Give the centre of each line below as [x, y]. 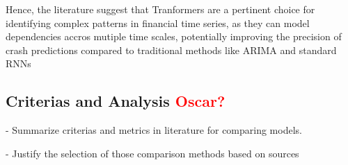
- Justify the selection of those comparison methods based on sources [152, 153]
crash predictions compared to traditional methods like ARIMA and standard [171, 50]
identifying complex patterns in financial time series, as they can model [158, 23]
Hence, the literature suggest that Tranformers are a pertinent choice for [160, 9]
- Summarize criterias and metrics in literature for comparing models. [154, 130]
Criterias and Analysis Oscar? [116, 101]
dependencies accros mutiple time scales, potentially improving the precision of [174, 36]
